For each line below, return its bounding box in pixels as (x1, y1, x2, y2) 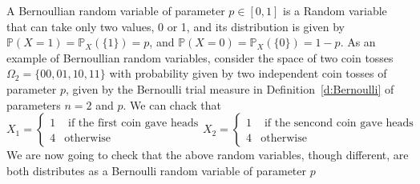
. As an (340, 34, 376, 50)
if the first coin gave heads (68, 118, 199, 130)
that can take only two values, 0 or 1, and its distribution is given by (6, 18, 345, 34)
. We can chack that (123, 96, 221, 113)
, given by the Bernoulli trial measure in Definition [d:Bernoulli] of (66, 80, 394, 97)
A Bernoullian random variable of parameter (6, 2, 225, 18)
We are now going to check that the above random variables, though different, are (6, 146, 409, 163)
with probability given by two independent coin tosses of (109, 65, 387, 82)
